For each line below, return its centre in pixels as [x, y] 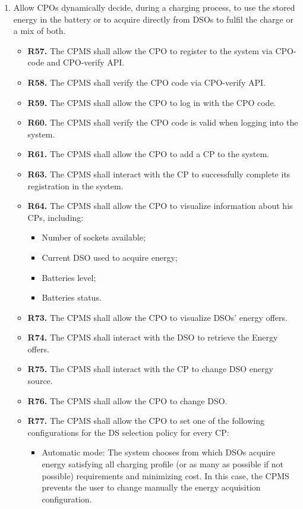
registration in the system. [75, 185]
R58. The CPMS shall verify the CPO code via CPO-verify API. [146, 82]
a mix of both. [40, 31]
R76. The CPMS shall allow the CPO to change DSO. [127, 400]
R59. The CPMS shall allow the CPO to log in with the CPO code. [152, 102]
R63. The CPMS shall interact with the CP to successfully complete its [159, 174]
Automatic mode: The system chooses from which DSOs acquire [158, 452]
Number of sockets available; [94, 237]
